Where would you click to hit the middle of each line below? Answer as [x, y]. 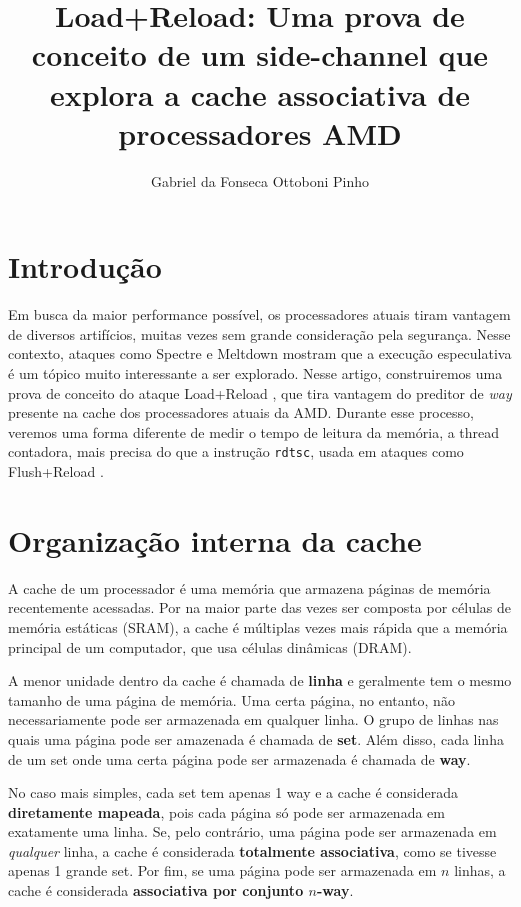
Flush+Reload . [56, 471]
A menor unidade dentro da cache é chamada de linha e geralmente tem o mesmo [260, 680]
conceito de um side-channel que [260, 54]
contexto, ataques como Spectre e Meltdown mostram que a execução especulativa [260, 353]
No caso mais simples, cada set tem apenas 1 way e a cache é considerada [233, 792]
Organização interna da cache [215, 539]
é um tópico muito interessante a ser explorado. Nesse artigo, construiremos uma [255, 373]
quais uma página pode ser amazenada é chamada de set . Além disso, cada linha [256, 738]
